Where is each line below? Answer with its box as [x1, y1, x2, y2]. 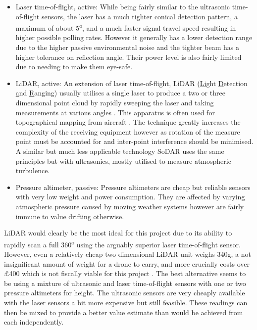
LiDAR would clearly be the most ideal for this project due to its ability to [4, 228, 232, 238]
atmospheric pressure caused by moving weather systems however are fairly [15, 201, 244, 211]
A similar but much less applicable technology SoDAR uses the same [15, 145, 224, 156]
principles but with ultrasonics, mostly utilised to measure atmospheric [15, 155, 231, 166]
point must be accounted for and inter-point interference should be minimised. [15, 136, 254, 146]
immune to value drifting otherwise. [15, 211, 124, 221]
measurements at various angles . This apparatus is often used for [15, 107, 215, 117]
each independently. [4, 317, 64, 327]
